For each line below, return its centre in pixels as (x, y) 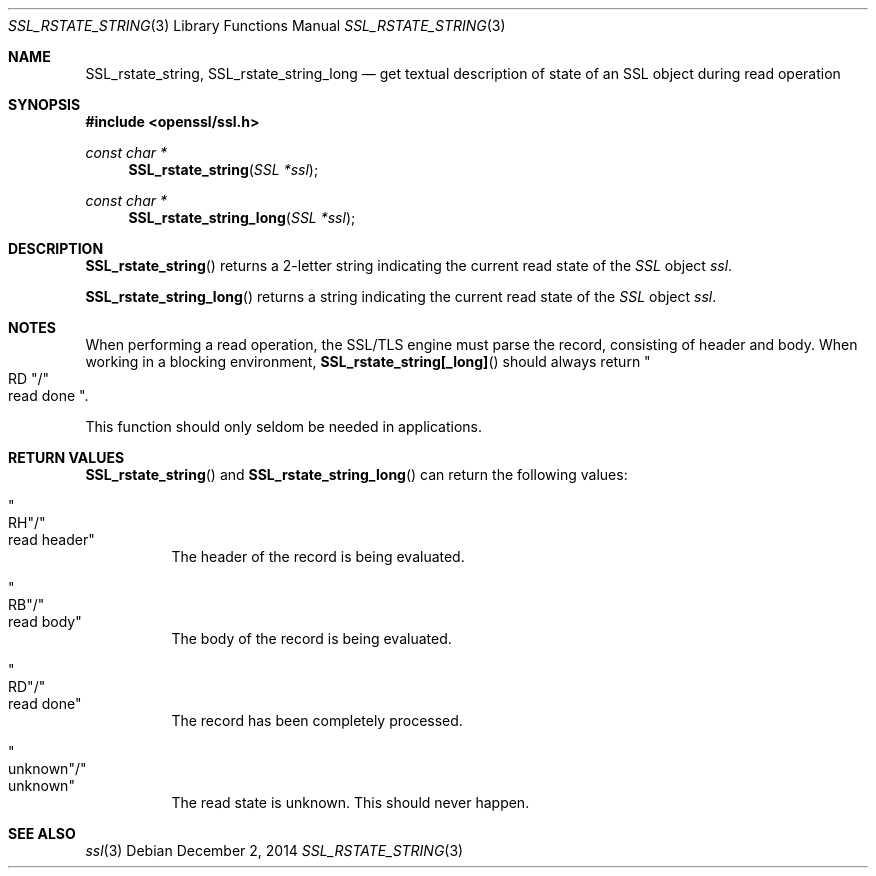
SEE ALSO (42, 833)
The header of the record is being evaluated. (318, 556)
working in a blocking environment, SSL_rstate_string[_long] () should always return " (368, 361)
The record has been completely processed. (317, 720)
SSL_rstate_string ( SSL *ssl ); (223, 169)
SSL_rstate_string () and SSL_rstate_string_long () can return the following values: (356, 474)
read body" (45, 621)
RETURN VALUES (66, 457)
